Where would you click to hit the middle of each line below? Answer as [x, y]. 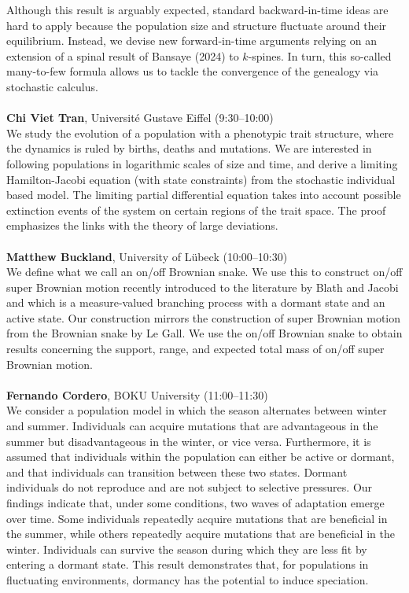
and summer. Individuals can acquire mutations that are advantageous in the [192, 426]
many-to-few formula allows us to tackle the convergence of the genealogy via [193, 71]
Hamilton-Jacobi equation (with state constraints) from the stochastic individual [201, 179]
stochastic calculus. [52, 86]
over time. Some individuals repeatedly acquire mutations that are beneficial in [197, 518]
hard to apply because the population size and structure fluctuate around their [197, 25]
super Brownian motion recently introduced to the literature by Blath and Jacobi [203, 287]
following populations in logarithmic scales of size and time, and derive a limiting [202, 163]
